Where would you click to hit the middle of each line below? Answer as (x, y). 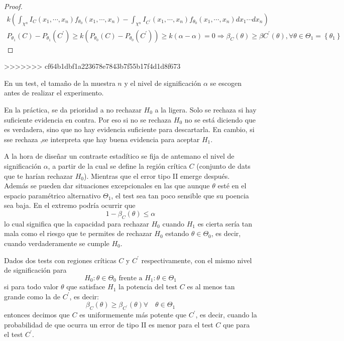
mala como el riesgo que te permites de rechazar (78, 233)
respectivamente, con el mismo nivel (197, 260)
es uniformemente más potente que (133, 315)
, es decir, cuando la (226, 315)
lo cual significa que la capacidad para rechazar (77, 223)
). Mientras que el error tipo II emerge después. (157, 176)
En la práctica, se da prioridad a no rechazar (73, 110)
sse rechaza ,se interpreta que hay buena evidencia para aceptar (102, 139)
